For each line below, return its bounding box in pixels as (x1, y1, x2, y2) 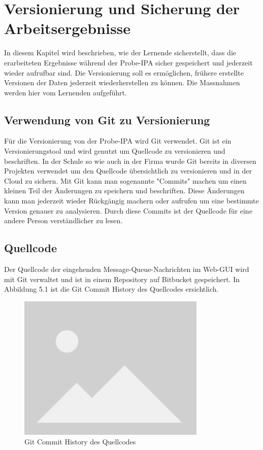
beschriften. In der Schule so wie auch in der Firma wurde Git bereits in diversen (4, 155, 256, 166)
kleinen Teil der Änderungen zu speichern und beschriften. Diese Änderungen (4, 185, 245, 196)
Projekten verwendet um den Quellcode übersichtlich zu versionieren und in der (4, 165, 252, 176)
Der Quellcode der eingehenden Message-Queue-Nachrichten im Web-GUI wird (4, 264, 249, 274)
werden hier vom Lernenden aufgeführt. (4, 87, 127, 97)
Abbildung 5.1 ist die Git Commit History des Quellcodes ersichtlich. (4, 284, 219, 294)
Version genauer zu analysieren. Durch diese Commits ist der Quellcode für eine (4, 205, 252, 216)
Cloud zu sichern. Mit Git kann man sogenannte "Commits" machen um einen (4, 175, 247, 186)
